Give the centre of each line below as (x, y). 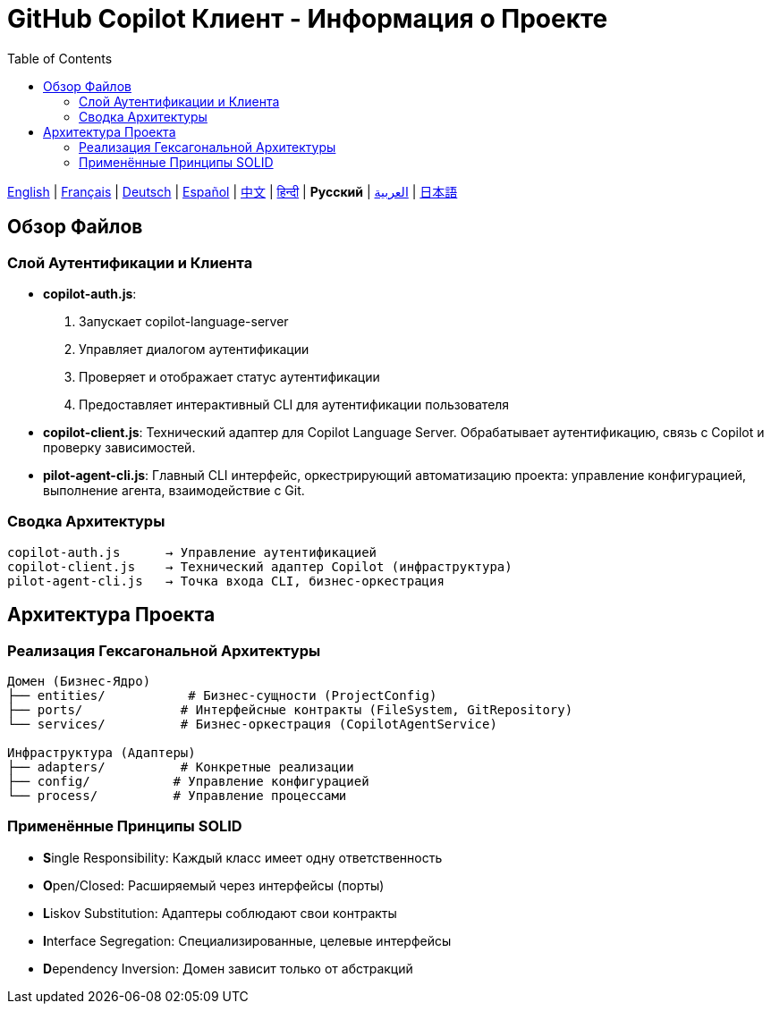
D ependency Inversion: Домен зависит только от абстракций (228, 968)
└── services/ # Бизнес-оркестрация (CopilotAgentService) (252, 724)
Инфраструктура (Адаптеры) (102, 752)
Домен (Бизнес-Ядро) (79, 681)
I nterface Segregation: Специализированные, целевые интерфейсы (247, 940)
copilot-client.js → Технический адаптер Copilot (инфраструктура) (260, 566)
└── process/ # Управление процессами (177, 795)
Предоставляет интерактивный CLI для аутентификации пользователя (294, 404)
